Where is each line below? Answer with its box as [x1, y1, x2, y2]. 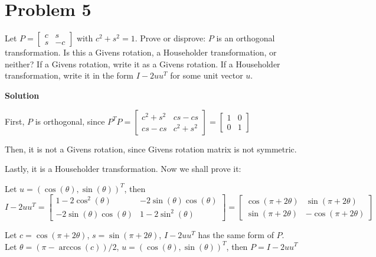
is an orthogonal [216, 32, 275, 44]
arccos [58, 243, 81, 252]
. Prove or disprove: [135, 32, 206, 44]
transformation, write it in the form [5, 69, 134, 82]
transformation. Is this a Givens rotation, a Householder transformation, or [5, 46, 277, 58]
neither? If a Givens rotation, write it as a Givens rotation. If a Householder [5, 57, 280, 70]
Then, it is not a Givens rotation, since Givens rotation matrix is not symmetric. [5, 142, 297, 155]
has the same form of [198, 228, 274, 240]
